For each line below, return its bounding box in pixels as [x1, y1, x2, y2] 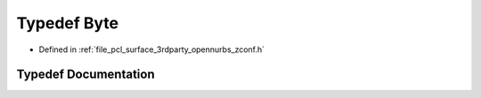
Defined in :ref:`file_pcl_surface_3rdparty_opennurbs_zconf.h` [38, 44, 265, 55]
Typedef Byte [16, 13, 119, 33]
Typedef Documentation [16, 67, 155, 82]
